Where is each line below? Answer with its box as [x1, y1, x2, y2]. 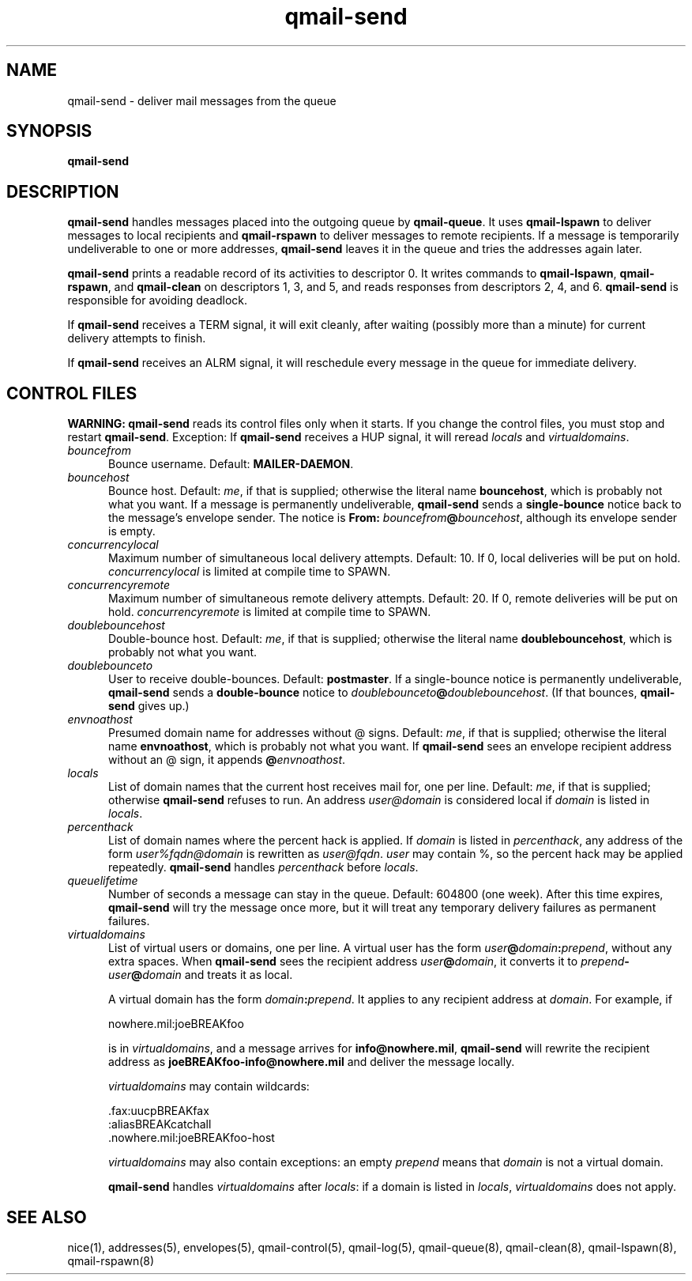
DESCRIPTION [6, 181, 119, 202]
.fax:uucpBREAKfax [108, 1104, 209, 1118]
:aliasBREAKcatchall [108, 1117, 212, 1132]
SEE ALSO [6, 1207, 87, 1227]
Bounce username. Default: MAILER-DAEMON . [108, 457, 354, 471]
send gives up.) [108, 699, 190, 713]
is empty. [108, 524, 156, 538]
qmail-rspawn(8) [67, 1253, 155, 1268]
